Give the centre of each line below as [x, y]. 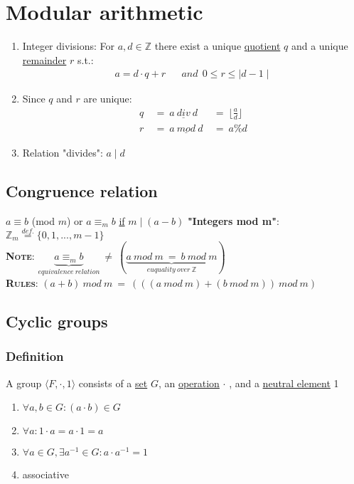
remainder [44, 59]
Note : [20, 256]
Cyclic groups [57, 321]
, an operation [189, 383]
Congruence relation [82, 191]
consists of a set [113, 383]
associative [45, 474]
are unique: [108, 99]
